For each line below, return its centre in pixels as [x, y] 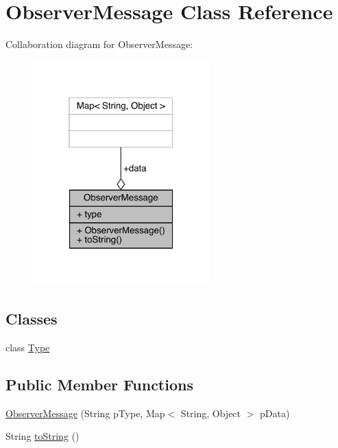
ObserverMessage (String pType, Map [85, 413]
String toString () [43, 436]
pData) [275, 413]
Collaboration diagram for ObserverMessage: [99, 44]
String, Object [211, 413]
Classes [32, 319]
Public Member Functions [99, 385]
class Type [28, 347]
